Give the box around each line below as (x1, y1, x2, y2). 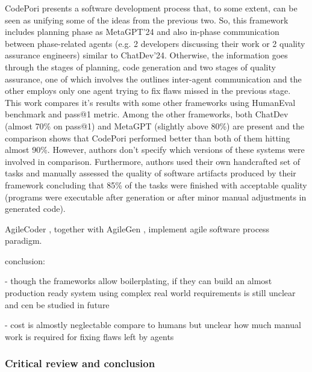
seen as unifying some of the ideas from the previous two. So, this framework (5, 13, 289, 26)
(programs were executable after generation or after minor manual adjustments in (5, 190, 307, 203)
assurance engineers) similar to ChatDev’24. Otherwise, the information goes (5, 49, 288, 61)
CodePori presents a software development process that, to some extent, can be (5, 2, 298, 14)
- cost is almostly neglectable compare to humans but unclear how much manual (5, 318, 301, 331)
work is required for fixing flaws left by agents (5, 330, 174, 343)
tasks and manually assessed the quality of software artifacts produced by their (5, 167, 296, 179)
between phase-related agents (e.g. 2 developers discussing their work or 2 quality (5, 37, 305, 49)
